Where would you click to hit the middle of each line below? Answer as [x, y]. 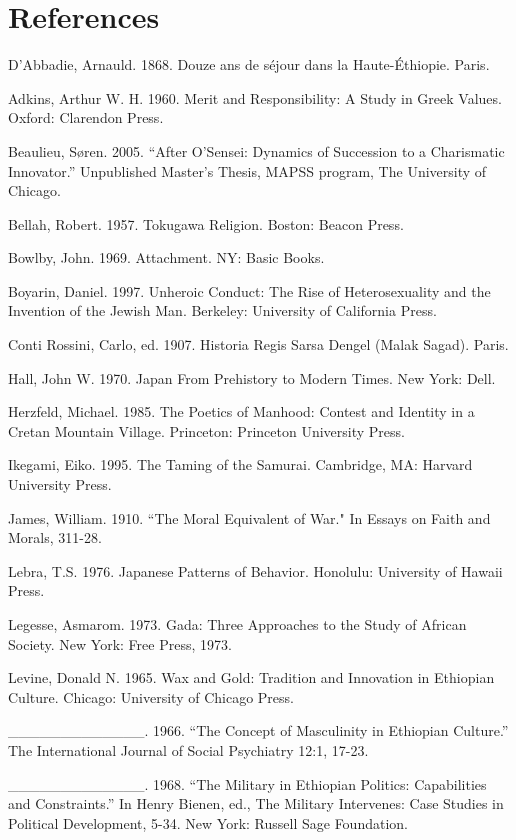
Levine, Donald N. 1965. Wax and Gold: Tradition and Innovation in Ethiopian [251, 677]
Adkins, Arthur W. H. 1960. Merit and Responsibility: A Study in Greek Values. [255, 97]
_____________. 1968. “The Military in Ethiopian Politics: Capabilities [247, 783]
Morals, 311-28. [55, 537]
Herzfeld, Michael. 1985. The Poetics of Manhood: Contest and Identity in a [241, 411]
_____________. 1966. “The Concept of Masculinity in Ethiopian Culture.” [258, 730]
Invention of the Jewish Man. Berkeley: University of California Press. [222, 310]
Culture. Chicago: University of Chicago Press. [151, 696]
